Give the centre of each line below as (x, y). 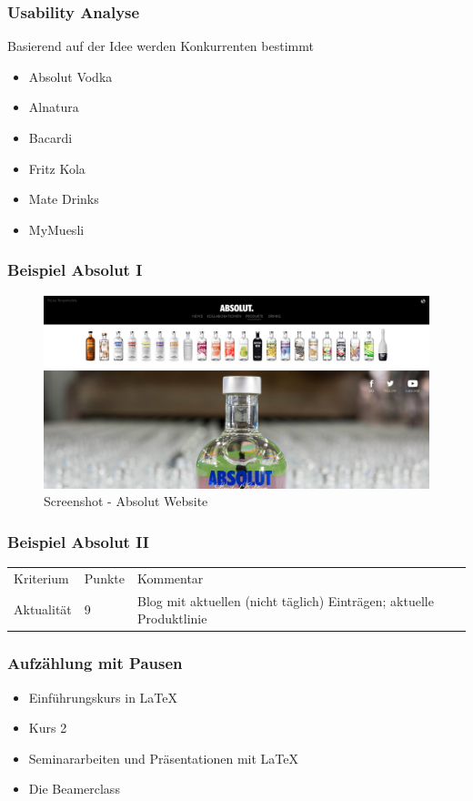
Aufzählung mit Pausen (95, 663)
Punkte (104, 578)
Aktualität (43, 609)
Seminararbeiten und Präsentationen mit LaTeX (163, 758)
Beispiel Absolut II (78, 541)
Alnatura (54, 107)
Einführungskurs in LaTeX (103, 697)
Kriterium (41, 578)
